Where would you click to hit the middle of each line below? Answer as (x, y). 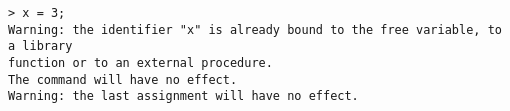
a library (40, 46)
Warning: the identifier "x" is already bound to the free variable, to (255, 29)
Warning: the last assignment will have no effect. (183, 96)
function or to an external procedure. (140, 62)
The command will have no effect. (123, 79)
